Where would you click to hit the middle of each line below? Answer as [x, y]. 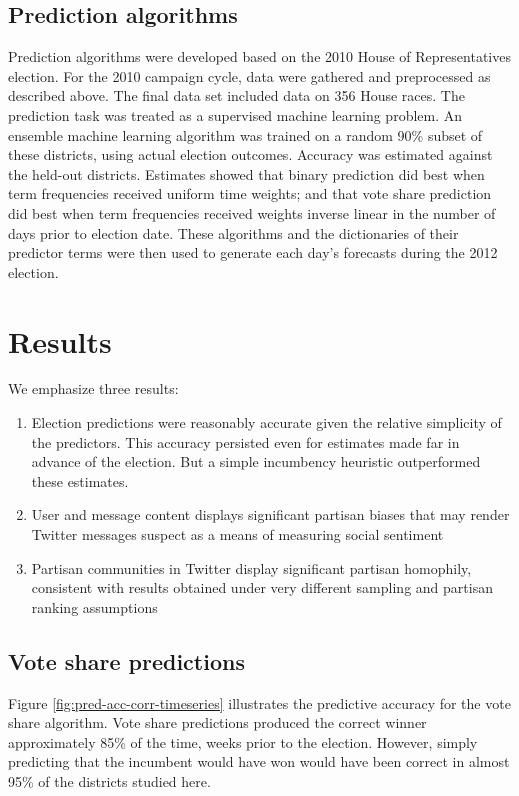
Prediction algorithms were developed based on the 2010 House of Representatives [259, 56]
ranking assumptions [94, 606]
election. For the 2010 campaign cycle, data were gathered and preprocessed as [249, 75]
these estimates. [80, 480]
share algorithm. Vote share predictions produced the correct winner [217, 722]
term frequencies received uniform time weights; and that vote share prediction [250, 193]
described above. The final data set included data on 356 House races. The [236, 95]
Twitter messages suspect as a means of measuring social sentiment [237, 534]
